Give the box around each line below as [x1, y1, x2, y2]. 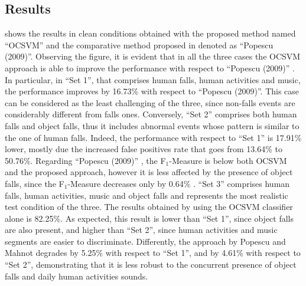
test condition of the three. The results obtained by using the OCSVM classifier [5, 200, 293, 213]
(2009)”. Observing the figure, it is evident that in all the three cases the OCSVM [5, 50, 301, 63]
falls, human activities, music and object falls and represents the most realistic [5, 189, 288, 201]
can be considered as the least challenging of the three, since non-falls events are [5, 96, 295, 109]
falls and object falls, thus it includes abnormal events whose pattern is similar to [5, 119, 300, 132]
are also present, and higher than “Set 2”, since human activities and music [5, 223, 278, 236]
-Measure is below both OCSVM [169, 154, 287, 166]
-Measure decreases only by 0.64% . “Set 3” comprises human [67, 177, 290, 189]
